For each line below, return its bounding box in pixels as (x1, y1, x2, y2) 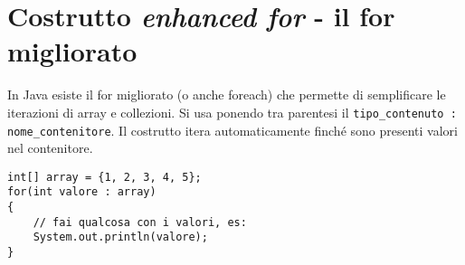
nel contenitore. (7, 138, 93, 157)
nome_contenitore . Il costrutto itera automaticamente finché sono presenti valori (7, 120, 458, 139)
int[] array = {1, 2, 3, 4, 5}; (7, 170, 202, 184)
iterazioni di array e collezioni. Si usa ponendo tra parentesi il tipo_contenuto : (7, 102, 457, 121)
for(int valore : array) (7, 185, 157, 199)
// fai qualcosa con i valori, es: (33, 215, 247, 229)
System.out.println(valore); (33, 231, 208, 244)
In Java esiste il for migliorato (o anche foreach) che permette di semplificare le (7, 85, 446, 104)
